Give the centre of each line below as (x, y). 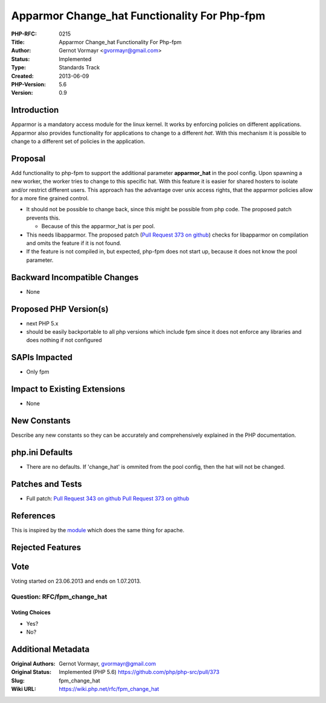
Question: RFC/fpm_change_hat (59, 596)
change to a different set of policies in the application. (78, 141)
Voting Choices (31, 612)
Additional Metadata (50, 649)
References (33, 516)
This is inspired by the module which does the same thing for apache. (98, 530)
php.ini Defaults (42, 452)
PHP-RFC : (24, 34)
